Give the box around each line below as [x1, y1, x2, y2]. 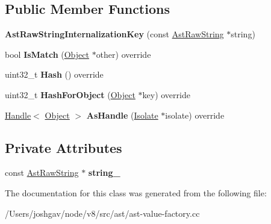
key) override [142, 88, 190, 101]
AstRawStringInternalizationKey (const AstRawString [5, 28, 224, 40]
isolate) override [165, 108, 225, 121]
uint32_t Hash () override [5, 68, 104, 81]
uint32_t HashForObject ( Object [5, 88, 135, 101]
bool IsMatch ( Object [5, 48, 89, 60]
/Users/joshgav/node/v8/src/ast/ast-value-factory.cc [5, 207, 200, 219]
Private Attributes [5, 138, 122, 157]
